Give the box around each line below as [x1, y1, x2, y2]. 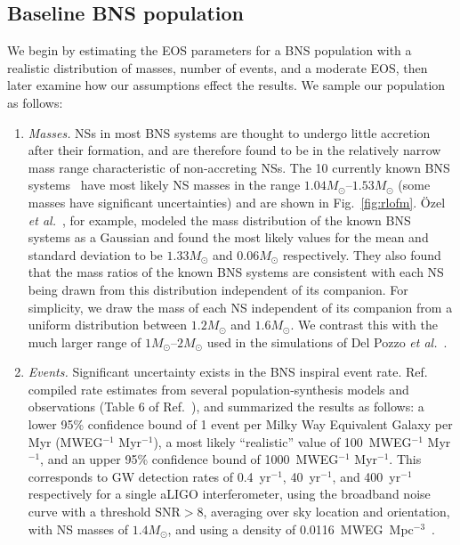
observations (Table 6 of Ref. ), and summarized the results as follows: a [28, 397, 424, 416]
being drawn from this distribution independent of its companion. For [28, 280, 408, 298]
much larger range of [28, 332, 141, 351]
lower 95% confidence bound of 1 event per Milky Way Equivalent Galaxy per [28, 415, 453, 434]
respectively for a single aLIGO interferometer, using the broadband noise [28, 484, 431, 503]
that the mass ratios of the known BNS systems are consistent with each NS [28, 263, 444, 281]
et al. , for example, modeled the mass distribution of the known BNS [28, 210, 411, 229]
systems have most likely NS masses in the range [28, 175, 301, 194]
